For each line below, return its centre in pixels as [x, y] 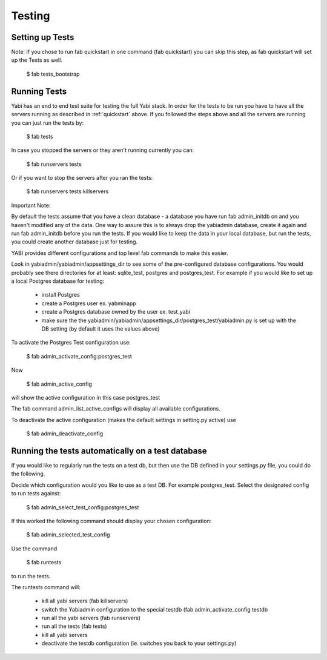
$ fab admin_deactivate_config [65, 434]
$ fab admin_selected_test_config [68, 535]
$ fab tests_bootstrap [53, 74]
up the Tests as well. [37, 60]
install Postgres [61, 295]
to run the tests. [31, 576]
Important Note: [31, 205]
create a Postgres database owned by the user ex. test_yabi [116, 312]
